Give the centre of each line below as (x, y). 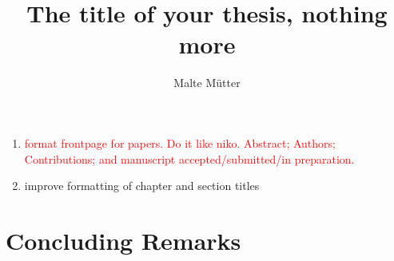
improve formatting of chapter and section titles (142, 186)
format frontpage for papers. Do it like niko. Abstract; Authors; (180, 142)
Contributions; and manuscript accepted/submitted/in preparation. (189, 158)
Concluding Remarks (123, 240)
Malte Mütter (207, 83)
